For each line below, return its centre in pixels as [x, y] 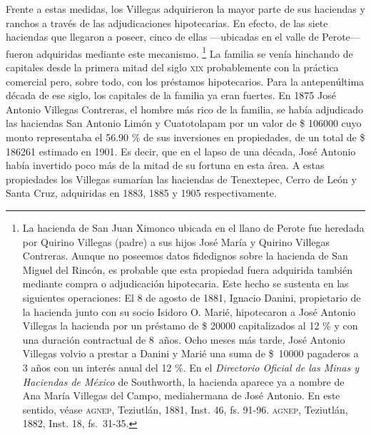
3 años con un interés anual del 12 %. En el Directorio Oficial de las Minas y [191, 367]
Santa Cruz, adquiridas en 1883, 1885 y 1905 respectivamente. [141, 193]
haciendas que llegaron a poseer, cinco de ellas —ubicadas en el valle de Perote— [183, 37]
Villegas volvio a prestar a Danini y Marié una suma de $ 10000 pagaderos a [190, 353]
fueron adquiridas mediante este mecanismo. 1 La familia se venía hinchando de [179, 52]
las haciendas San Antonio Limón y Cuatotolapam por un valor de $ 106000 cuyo [184, 123]
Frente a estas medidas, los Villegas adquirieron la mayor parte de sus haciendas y [185, 9]
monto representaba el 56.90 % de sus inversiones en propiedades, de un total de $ [185, 137]
